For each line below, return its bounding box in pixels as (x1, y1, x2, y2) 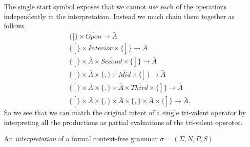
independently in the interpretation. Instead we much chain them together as (4, 11, 234, 21)
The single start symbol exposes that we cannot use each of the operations (4, 1, 227, 11)
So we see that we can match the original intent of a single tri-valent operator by (4, 107, 246, 118)
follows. (4, 21, 26, 31)
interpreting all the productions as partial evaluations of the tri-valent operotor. (4, 117, 243, 127)
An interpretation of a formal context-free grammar (4, 133, 158, 144)
